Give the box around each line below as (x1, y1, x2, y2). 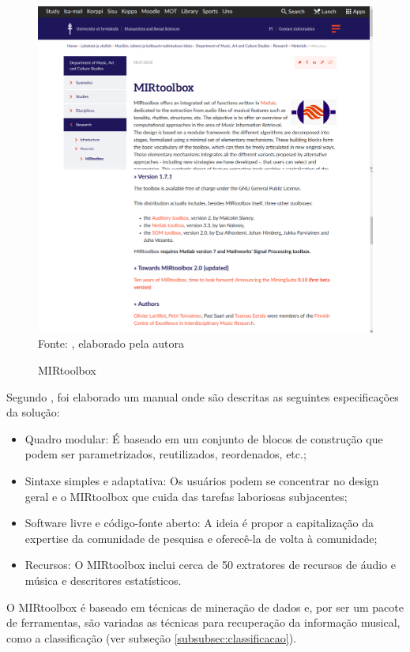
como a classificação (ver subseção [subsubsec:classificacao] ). (6, 629, 297, 646)
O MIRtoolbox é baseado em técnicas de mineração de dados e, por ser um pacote (6, 598, 404, 615)
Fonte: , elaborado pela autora (38, 335, 185, 352)
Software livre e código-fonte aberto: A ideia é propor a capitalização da (24, 514, 374, 531)
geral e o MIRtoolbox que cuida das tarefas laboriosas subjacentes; (24, 488, 348, 504)
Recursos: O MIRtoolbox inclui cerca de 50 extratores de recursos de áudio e (24, 556, 396, 573)
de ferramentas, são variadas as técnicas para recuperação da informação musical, (6, 614, 401, 631)
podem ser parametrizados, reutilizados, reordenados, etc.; (24, 446, 307, 462)
